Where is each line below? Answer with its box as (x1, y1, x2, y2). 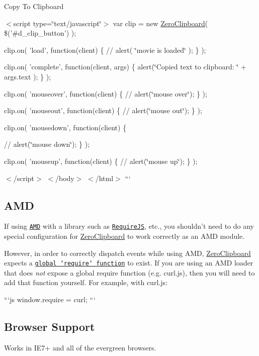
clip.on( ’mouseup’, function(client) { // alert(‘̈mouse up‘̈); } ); (4, 155, 198, 166)
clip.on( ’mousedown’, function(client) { (4, 122, 127, 132)
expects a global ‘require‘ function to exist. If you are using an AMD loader (4, 257, 253, 268)
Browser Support (4, 319, 95, 334)
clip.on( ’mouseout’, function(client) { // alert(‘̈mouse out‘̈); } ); (4, 105, 202, 116)
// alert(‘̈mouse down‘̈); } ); (4, 139, 90, 149)
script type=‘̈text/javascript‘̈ (13, 18, 102, 28)
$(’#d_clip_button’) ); (4, 28, 76, 38)
